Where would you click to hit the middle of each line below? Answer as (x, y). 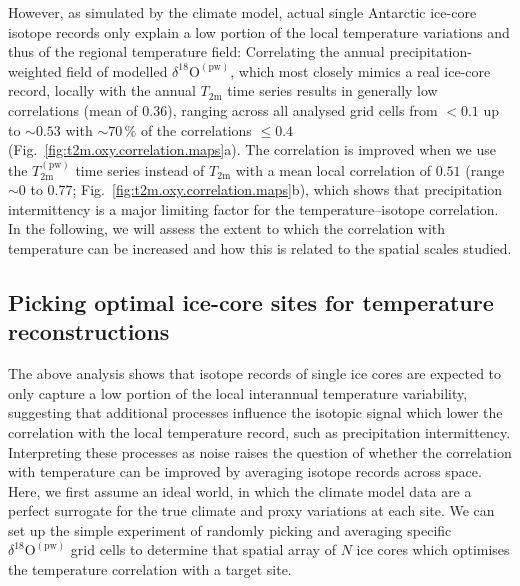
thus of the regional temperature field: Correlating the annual (196, 51)
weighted (35, 70)
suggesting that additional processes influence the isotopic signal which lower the (255, 412)
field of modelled (117, 70)
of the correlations (196, 129)
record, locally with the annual (102, 90)
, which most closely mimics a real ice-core (360, 70)
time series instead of (140, 169)
